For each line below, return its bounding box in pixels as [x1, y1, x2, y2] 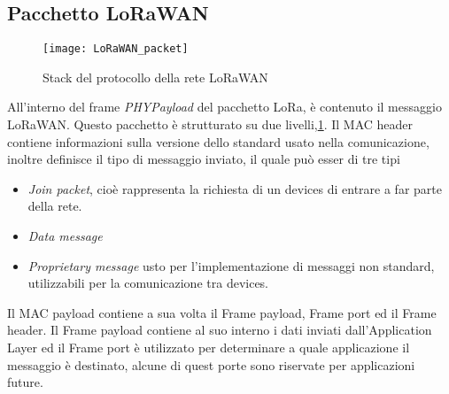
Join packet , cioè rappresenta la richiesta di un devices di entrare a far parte [27, 179, 442, 197]
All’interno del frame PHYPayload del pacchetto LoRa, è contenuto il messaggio [7, 97, 442, 116]
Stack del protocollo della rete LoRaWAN [43, 67, 268, 86]
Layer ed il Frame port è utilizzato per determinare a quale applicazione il [7, 337, 410, 356]
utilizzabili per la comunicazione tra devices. [27, 274, 269, 292]
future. [7, 373, 43, 391]
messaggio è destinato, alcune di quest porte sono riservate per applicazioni [7, 355, 415, 374]
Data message [27, 227, 103, 245]
